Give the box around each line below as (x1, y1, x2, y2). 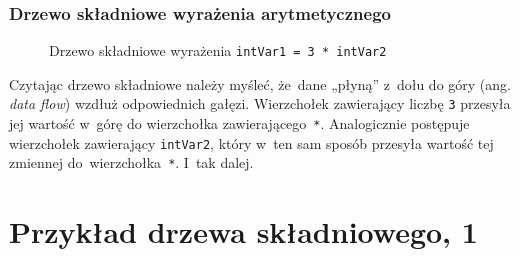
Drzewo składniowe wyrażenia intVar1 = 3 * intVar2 (49, 40, 387, 61)
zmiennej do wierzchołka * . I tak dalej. (9, 152, 254, 173)
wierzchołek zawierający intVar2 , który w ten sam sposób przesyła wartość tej (9, 132, 494, 153)
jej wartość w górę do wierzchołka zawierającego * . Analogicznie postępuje (9, 113, 470, 134)
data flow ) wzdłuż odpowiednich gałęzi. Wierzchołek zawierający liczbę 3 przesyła (9, 93, 511, 114)
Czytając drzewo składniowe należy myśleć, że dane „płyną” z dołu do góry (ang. (9, 73, 511, 94)
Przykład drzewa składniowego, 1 (9, 211, 478, 252)
